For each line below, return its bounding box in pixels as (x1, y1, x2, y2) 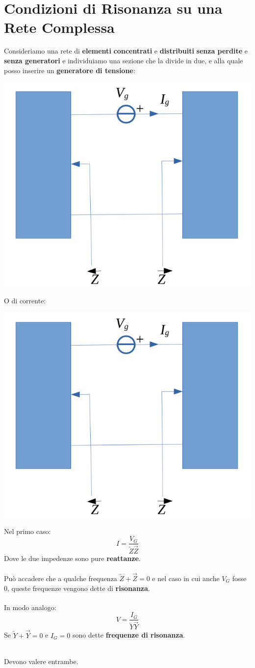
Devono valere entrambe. (4, 656, 78, 666)
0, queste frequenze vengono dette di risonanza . (4, 583, 150, 593)
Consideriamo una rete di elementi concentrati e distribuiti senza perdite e (4, 46, 248, 56)
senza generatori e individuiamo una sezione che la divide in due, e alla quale (4, 55, 243, 65)
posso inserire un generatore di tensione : (4, 65, 135, 75)
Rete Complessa (4, 17, 115, 37)
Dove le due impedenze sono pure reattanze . (4, 553, 141, 563)
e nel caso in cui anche (152, 573, 220, 583)
